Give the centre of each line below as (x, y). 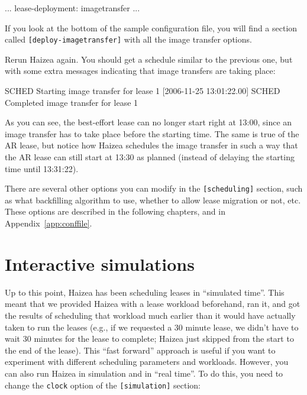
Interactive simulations (100, 263)
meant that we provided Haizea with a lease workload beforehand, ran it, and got (153, 304)
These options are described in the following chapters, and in (115, 211)
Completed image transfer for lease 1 (72, 102)
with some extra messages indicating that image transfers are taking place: (140, 71)
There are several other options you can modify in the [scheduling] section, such (154, 188)
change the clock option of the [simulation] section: (103, 385)
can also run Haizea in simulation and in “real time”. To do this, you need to (144, 373)
